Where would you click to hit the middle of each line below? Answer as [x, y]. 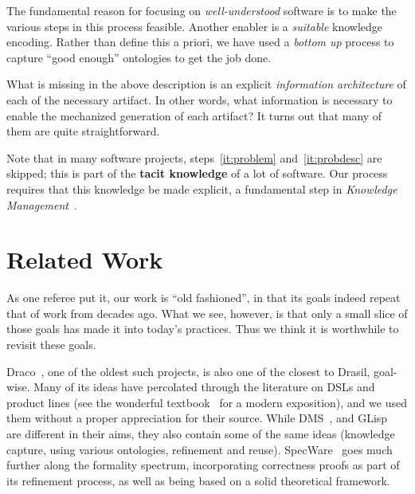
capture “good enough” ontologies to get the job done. [139, 57]
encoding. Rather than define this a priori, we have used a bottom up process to [200, 42]
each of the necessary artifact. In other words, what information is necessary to [200, 99]
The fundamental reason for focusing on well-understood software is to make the [202, 10]
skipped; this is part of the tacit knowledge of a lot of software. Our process [197, 173]
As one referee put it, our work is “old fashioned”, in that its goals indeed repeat [204, 298]
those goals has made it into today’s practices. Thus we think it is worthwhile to [203, 329]
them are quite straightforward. [83, 131]
